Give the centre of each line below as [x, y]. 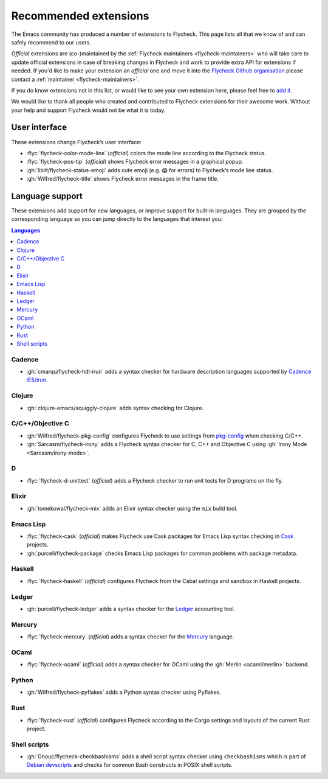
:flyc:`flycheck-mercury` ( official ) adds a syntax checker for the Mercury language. [130, 637]
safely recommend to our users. [51, 42]
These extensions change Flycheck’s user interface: [77, 142]
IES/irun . [37, 380]
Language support [47, 196]
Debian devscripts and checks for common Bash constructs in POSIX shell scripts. [130, 765]
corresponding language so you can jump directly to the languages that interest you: [117, 219]
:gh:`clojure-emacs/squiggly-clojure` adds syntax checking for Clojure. [115, 408]
